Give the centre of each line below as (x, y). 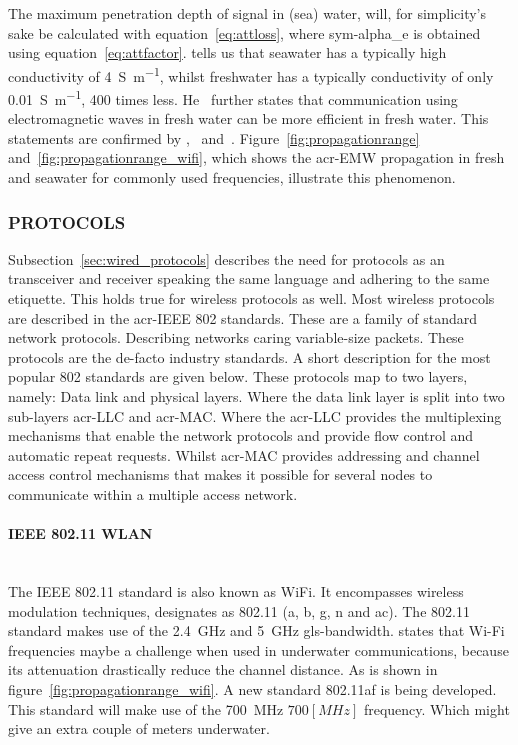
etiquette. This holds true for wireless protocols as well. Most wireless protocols (251, 298)
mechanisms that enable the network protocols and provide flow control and (241, 435)
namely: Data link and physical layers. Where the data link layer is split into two (256, 396)
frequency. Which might (436, 708)
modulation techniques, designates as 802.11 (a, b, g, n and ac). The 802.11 (239, 610)
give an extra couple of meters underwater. (139, 728)
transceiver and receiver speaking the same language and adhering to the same (249, 278)
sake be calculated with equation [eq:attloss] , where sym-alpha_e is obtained (244, 32)
